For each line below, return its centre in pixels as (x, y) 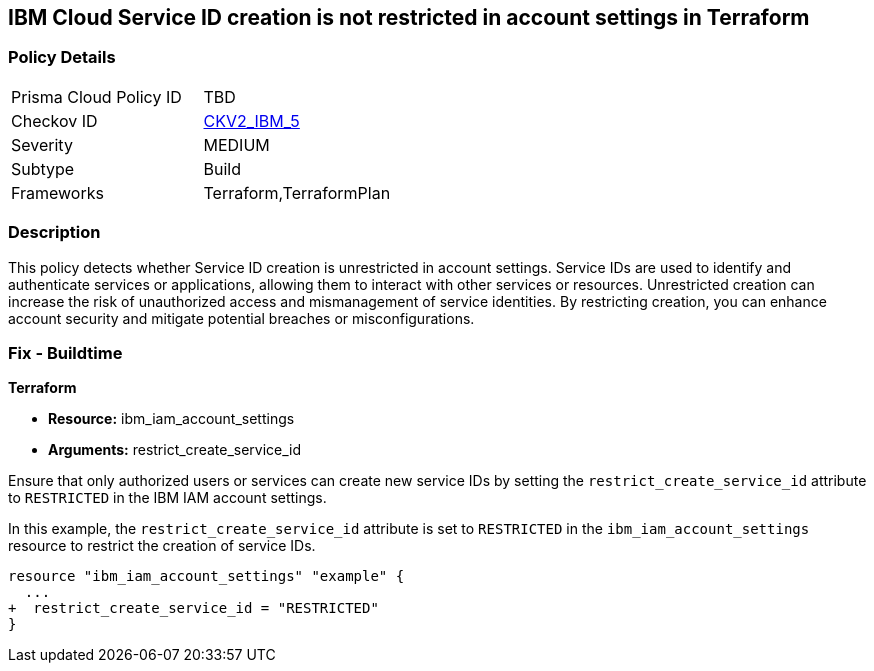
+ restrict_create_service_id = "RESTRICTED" (193, 608)
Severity (42, 144)
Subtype (43, 168)
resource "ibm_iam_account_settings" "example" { (206, 576)
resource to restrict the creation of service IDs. (162, 546)
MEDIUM (236, 144)
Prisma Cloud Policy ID (96, 96)
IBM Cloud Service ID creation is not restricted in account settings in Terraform (409, 17)
